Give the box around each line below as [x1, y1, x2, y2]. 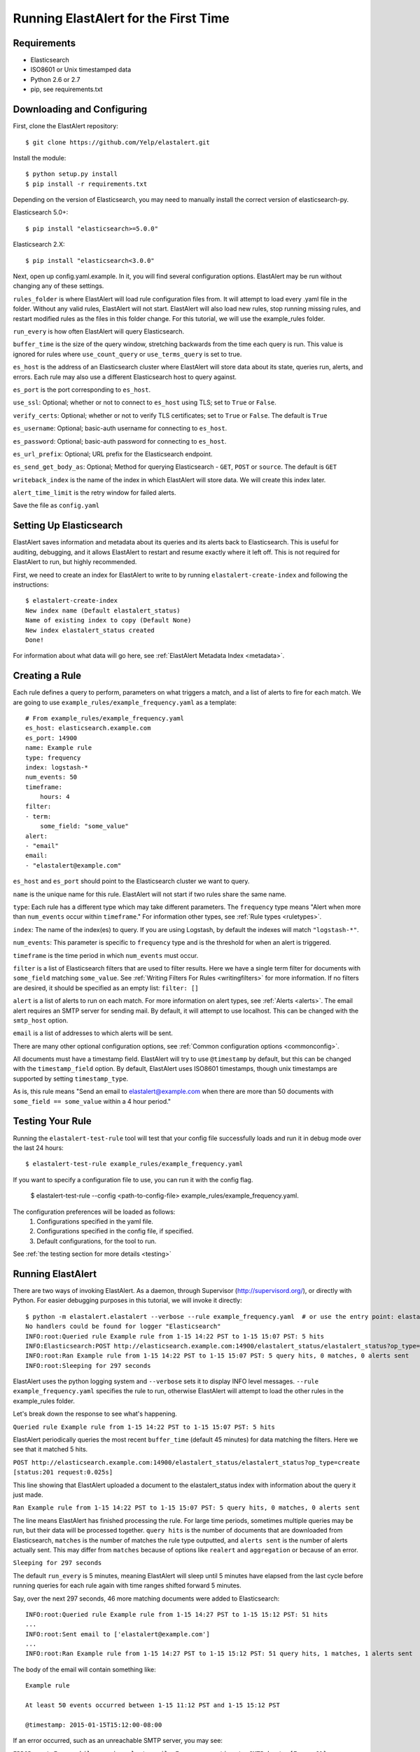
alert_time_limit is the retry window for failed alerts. [13, 488, 176, 497]
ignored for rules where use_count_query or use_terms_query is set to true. [13, 350, 242, 358]
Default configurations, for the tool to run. [36, 1237, 157, 1245]
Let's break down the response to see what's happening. [13, 1409, 178, 1418]
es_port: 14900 [25, 734, 78, 742]
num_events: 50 [25, 773, 78, 781]
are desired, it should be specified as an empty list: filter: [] [13, 983, 199, 992]
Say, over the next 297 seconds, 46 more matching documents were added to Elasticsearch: [13, 1594, 280, 1603]
